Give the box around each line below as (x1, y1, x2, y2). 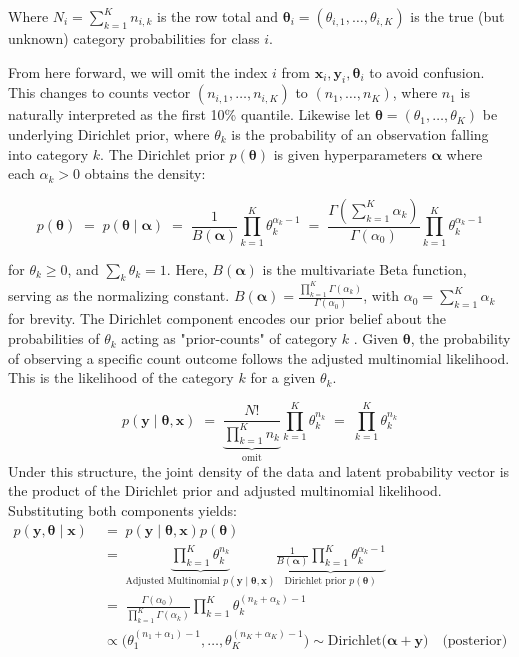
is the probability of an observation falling (231, 123, 489, 144)
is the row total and (156, 6, 279, 26)
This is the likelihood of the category (8, 367, 234, 388)
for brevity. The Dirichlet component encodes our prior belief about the (8, 308, 447, 329)
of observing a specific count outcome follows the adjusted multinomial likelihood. (8, 347, 510, 368)
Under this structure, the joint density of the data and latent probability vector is (8, 460, 510, 481)
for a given (250, 367, 316, 388)
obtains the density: (84, 163, 206, 184)
